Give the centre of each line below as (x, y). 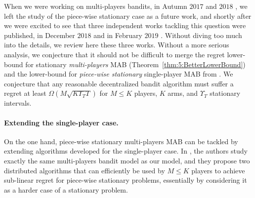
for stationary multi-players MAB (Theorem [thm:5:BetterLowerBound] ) (135, 64)
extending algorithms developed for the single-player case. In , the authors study (126, 151)
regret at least (25, 93)
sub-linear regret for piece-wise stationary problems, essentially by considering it (126, 180)
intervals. (18, 103)
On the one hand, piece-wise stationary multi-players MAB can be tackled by (121, 141)
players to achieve (218, 170)
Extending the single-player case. (61, 122)
